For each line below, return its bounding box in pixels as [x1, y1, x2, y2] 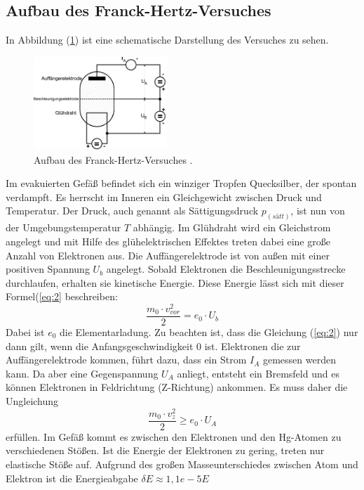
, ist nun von [290, 203, 345, 218]
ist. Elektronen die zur [204, 338, 301, 353]
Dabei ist [6, 325, 45, 340]
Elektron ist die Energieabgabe [6, 470, 138, 485]
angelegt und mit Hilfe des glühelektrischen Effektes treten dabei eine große [6, 233, 330, 248]
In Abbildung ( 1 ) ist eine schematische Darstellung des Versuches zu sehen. [6, 32, 329, 47]
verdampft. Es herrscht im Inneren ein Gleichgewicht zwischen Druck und [6, 189, 322, 204]
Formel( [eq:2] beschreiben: [6, 289, 118, 304]
